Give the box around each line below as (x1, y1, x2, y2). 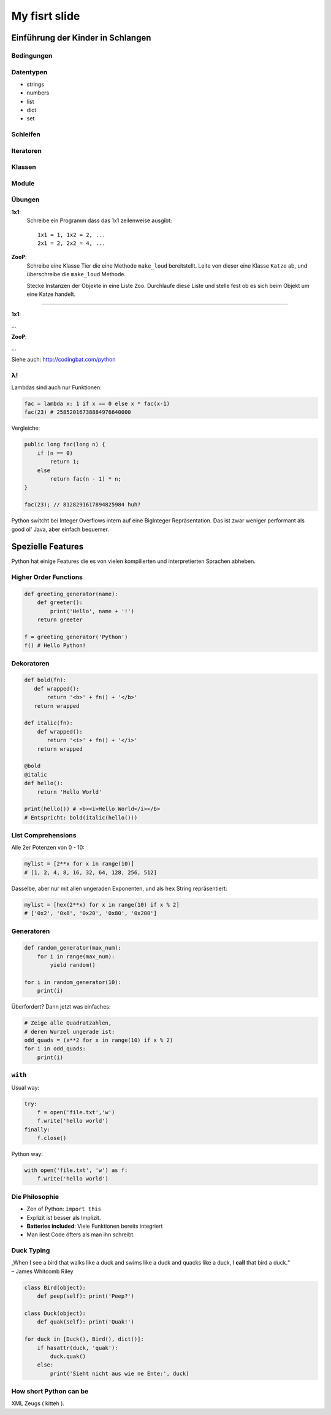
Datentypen (11, 68, 48, 76)
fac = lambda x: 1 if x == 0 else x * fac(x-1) (24, 400, 170, 408)
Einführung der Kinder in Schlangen (11, 33, 151, 43)
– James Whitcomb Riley (11, 1268, 74, 1275)
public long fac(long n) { (24, 441, 105, 448)
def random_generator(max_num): (24, 944, 122, 952)
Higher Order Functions (11, 573, 83, 581)
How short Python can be (11, 1387, 89, 1396)
